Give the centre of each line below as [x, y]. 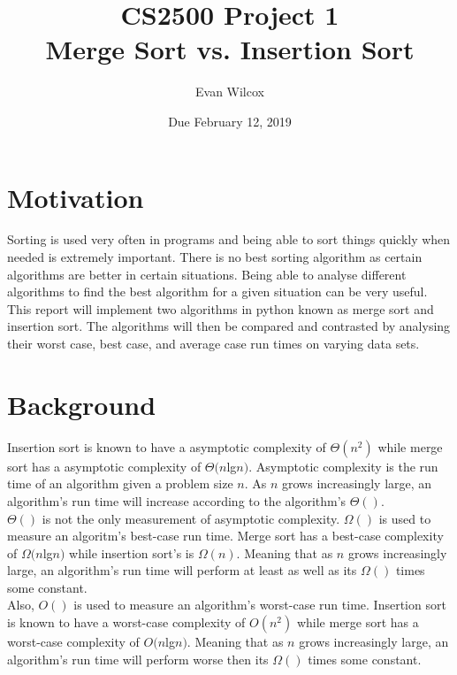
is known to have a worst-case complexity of [126, 622]
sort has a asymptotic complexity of [104, 466]
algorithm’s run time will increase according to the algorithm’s [177, 500]
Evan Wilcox [230, 92]
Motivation [76, 197]
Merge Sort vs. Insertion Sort [230, 49]
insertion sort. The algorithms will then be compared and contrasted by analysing [229, 326]
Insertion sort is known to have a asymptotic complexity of [167, 446]
